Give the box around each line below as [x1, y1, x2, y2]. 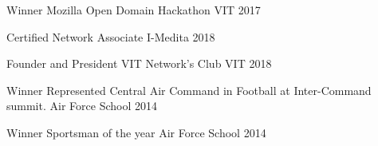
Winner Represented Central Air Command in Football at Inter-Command [6, 81, 372, 98]
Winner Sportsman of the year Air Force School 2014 [6, 124, 266, 140]
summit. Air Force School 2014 [6, 97, 157, 114]
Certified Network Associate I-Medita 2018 [6, 28, 215, 45]
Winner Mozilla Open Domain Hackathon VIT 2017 [6, 2, 261, 18]
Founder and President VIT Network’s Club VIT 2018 [6, 55, 272, 72]
